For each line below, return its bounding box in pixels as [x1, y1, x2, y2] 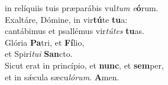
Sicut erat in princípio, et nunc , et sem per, [5, 59, 164, 71]
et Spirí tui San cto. [5, 47, 73, 60]
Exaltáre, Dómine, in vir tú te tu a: [5, 13, 128, 25]
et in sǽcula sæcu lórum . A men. [5, 70, 119, 83]
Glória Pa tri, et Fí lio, [5, 36, 85, 48]
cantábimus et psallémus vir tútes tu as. [5, 25, 144, 37]
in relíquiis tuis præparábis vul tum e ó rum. [5, 2, 159, 13]
